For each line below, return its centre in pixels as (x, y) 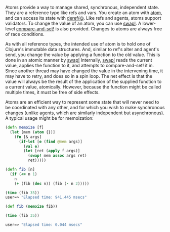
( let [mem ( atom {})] (33, 132)
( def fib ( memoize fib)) (31, 207)
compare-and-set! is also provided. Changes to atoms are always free (89, 29)
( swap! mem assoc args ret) (57, 156)
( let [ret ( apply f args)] (52, 151)
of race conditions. (25, 34)
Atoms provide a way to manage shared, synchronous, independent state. (82, 7)
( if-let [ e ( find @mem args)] (50, 142)
